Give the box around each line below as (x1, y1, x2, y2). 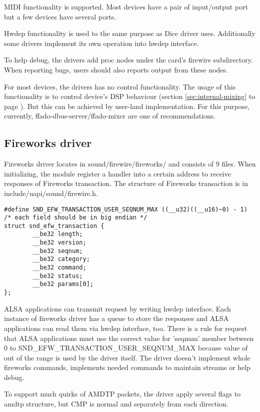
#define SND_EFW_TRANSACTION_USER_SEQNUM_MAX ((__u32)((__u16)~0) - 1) (4, 205, 247, 213)
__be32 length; (32, 230, 83, 238)
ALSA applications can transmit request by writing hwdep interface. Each (4, 303, 231, 313)
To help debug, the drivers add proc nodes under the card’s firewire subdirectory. (4, 54, 253, 65)
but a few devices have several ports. (4, 11, 116, 21)
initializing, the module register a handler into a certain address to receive (4, 168, 231, 178)
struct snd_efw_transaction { (4, 222, 104, 229)
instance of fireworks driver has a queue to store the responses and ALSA (4, 313, 229, 323)
